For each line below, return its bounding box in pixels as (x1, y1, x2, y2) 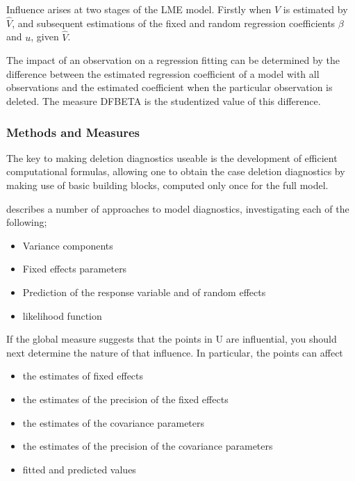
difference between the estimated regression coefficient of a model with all (6, 66, 320, 81)
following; (6, 215, 47, 229)
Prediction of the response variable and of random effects (22, 284, 266, 299)
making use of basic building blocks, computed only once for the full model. (6, 178, 329, 192)
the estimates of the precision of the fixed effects (22, 391, 229, 406)
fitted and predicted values (22, 462, 136, 476)
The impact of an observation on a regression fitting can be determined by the (6, 53, 340, 67)
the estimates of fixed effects (22, 368, 144, 383)
